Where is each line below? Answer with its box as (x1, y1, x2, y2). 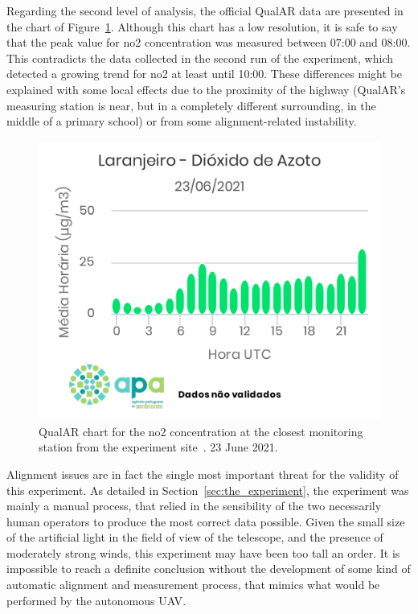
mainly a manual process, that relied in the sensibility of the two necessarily (6, 497, 382, 514)
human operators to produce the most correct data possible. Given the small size (6, 513, 405, 530)
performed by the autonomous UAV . (6, 591, 186, 608)
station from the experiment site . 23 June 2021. (39, 439, 278, 455)
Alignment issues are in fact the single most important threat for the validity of (6, 465, 399, 482)
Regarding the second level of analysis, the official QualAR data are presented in (6, 2, 404, 19)
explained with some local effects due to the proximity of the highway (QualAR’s (6, 80, 406, 97)
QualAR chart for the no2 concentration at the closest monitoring (39, 422, 363, 439)
